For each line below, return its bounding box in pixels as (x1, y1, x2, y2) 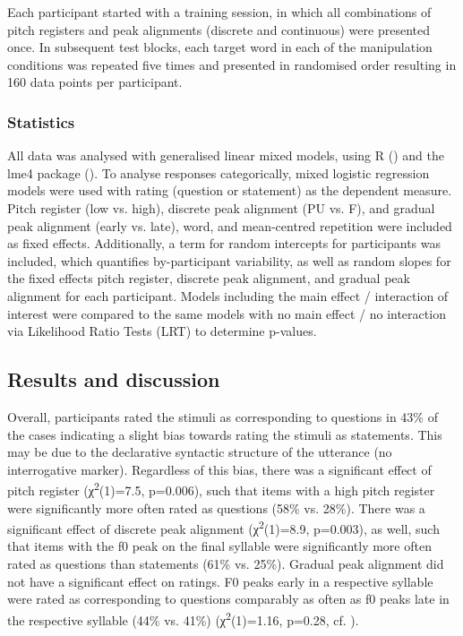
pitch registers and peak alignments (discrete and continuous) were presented (7, 20, 430, 39)
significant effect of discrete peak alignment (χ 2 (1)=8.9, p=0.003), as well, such (7, 517, 440, 537)
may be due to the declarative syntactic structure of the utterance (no (7, 443, 392, 461)
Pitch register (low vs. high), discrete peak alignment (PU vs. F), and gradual (7, 198, 435, 217)
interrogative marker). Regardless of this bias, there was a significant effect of (7, 460, 432, 478)
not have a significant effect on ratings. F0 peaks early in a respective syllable (7, 572, 433, 590)
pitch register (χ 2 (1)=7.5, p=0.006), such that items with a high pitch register (7, 478, 435, 499)
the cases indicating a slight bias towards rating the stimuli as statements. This (7, 425, 442, 443)
